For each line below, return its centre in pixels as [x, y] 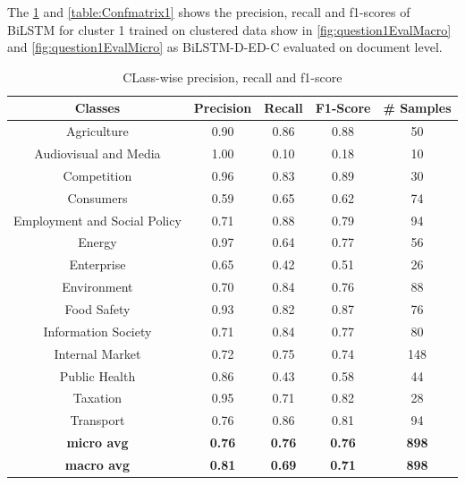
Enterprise [97, 264]
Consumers [97, 197]
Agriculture [97, 131]
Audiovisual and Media [97, 153]
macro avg [97, 464]
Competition [97, 175]
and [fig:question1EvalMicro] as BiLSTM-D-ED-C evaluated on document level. [225, 47]
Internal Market [97, 353]
